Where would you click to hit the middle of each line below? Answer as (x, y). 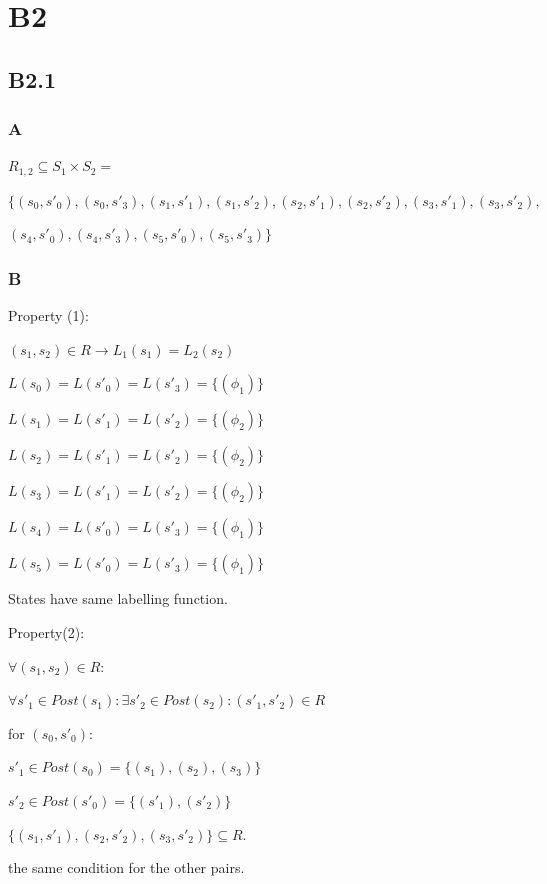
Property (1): (48, 315)
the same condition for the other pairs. (126, 867)
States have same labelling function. (118, 598)
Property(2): (46, 632)
